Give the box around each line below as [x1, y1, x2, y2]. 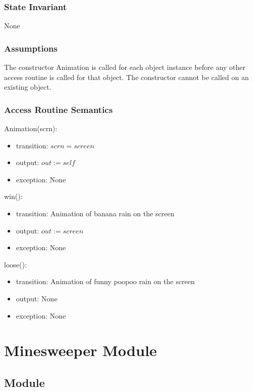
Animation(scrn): [4, 123, 57, 134]
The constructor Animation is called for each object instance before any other [4, 62, 246, 72]
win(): [4, 191, 23, 202]
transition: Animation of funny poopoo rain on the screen [16, 276, 195, 287]
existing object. [4, 82, 52, 92]
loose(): [4, 259, 27, 269]
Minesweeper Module [4, 340, 157, 361]
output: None [16, 293, 58, 303]
